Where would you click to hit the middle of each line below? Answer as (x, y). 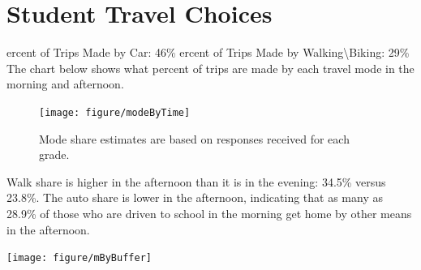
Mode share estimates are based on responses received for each (194, 138)
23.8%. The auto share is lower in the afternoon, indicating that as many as (195, 197)
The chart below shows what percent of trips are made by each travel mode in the (210, 68)
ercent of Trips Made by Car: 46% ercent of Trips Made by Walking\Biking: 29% (208, 52)
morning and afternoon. (65, 84)
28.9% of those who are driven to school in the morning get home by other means (209, 213)
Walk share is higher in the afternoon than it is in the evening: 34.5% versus (196, 181)
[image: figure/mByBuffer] (79, 258)
